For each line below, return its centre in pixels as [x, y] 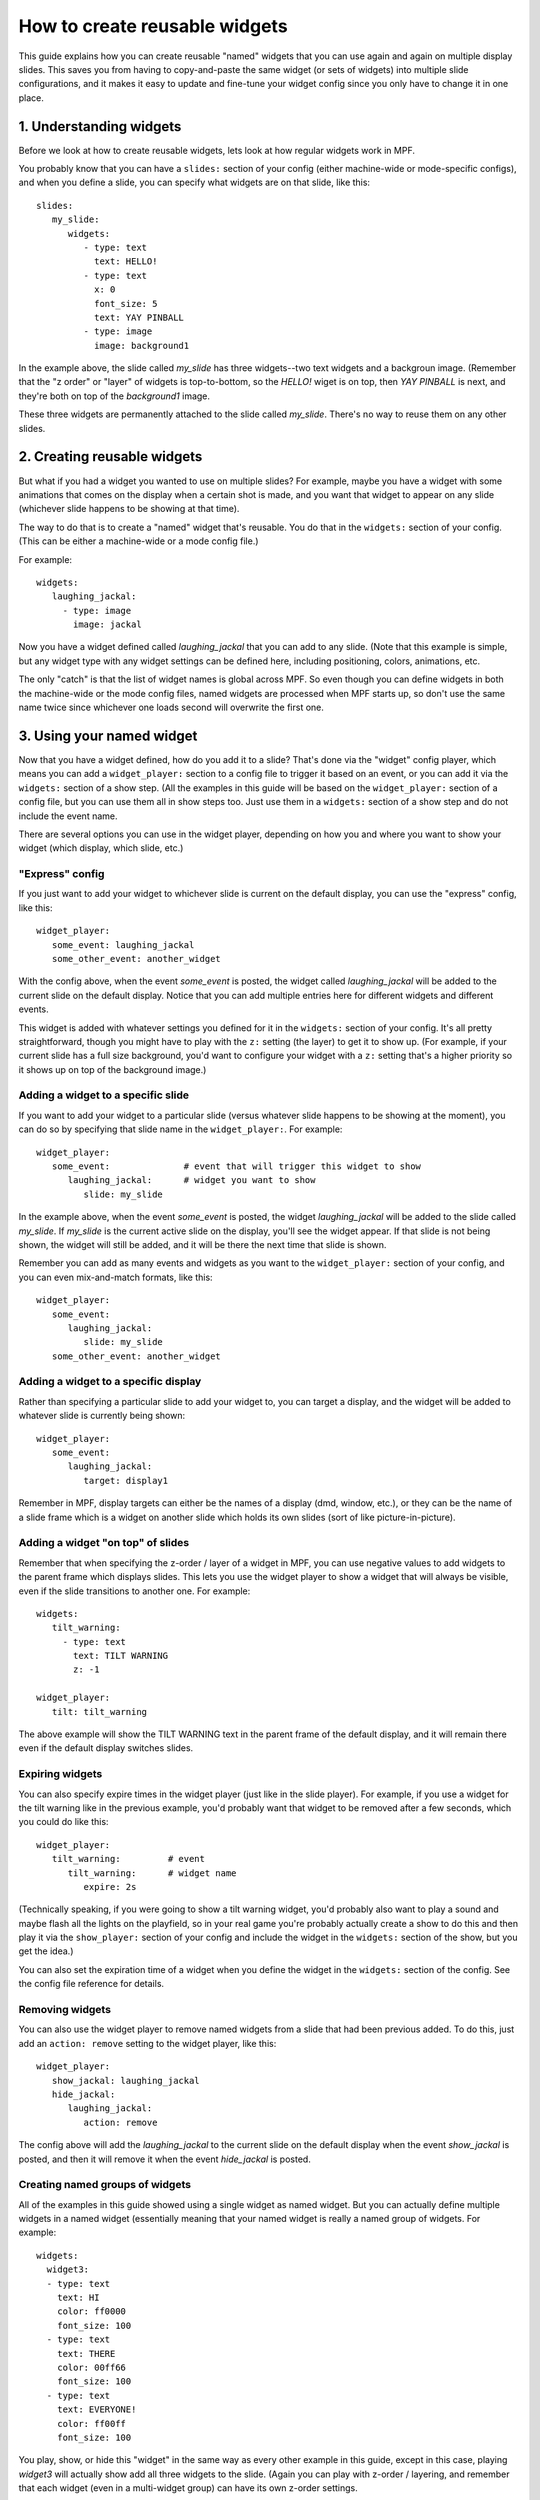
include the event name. [68, 816]
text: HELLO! [125, 261]
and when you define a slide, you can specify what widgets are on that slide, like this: [194, 182]
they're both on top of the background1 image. [114, 396]
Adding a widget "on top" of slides [104, 1543]
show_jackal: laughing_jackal [125, 2080]
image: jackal [107, 624]
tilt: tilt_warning [99, 1711]
